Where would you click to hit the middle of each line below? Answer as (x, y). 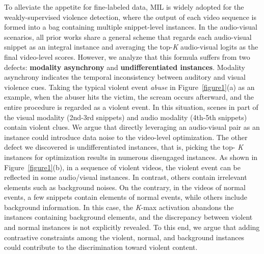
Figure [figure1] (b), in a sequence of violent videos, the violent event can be (123, 167)
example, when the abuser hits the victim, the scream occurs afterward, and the (129, 97)
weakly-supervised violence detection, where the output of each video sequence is (130, 17)
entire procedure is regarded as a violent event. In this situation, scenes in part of (131, 107)
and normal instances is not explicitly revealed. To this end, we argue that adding (132, 227)
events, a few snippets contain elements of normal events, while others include (126, 197)
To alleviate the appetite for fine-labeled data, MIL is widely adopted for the (124, 7)
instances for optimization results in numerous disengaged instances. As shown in (131, 157)
